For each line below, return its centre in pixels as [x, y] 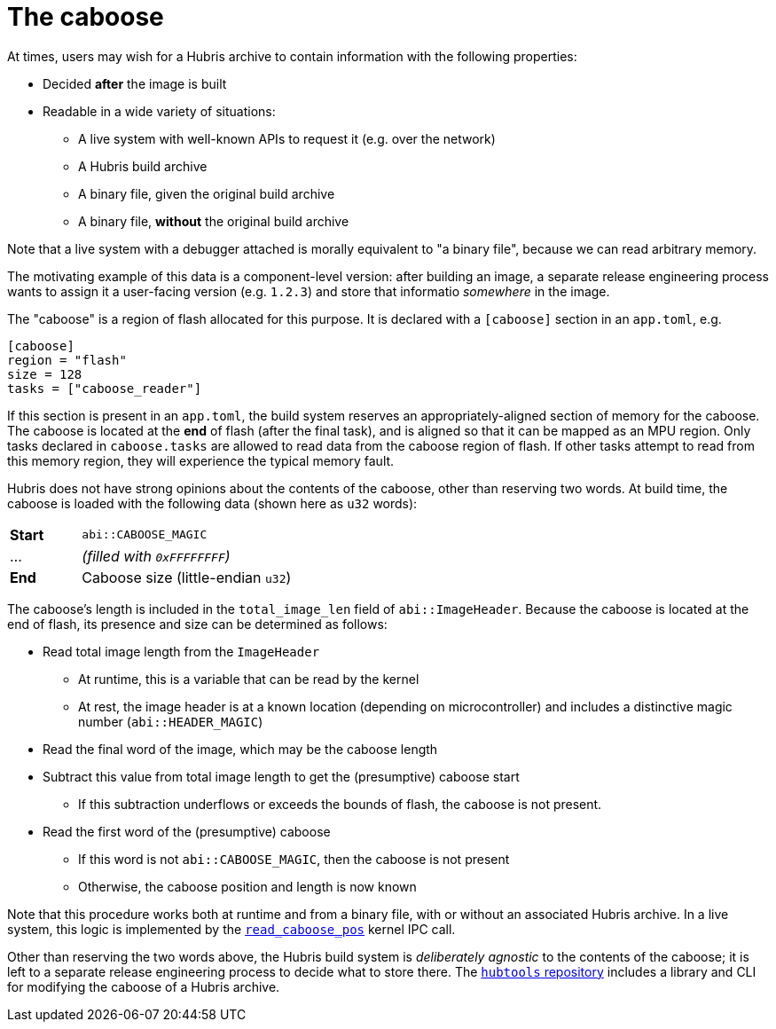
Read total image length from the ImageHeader [181, 651]
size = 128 [45, 374]
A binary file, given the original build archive [207, 193]
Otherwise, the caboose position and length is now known [247, 886]
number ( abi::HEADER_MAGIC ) [171, 721]
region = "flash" [67, 360]
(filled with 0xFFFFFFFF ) [156, 556]
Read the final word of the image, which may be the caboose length [240, 749]
